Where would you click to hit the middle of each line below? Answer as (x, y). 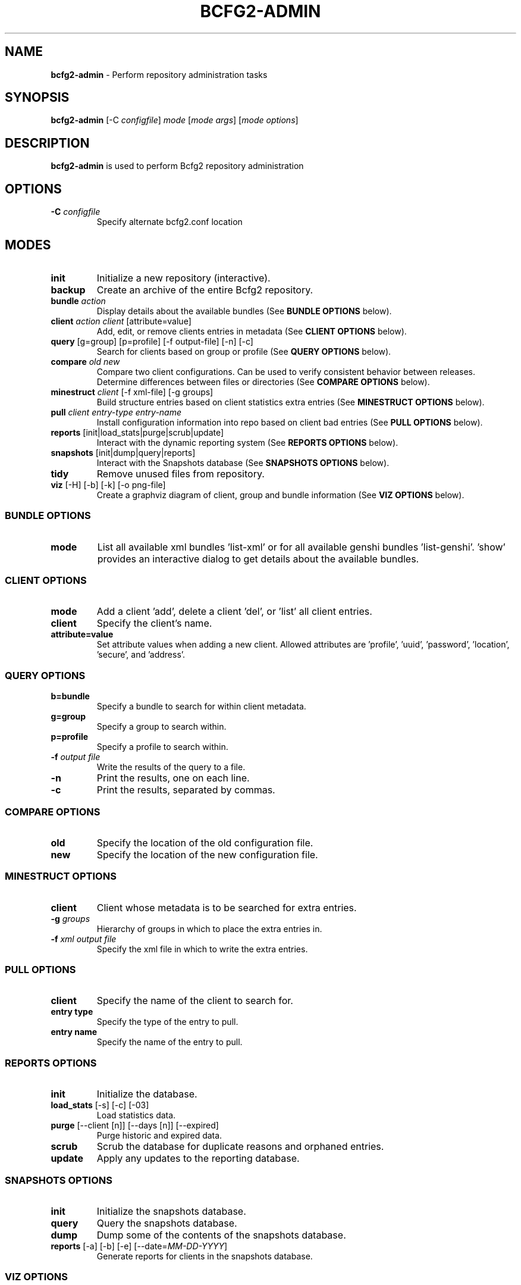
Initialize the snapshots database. (171, 1211)
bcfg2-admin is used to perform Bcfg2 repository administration (177, 166)
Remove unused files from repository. (181, 473)
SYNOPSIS (37, 98)
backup (68, 290)
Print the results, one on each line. (173, 778)
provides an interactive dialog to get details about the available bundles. (258, 559)
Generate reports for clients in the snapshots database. (205, 1256)
